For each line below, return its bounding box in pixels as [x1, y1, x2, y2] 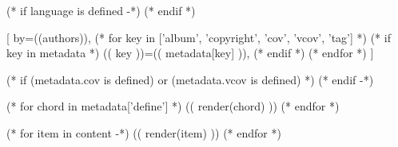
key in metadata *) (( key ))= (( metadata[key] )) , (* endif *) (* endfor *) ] [6, 44, 374, 61]
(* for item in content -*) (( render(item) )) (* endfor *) [6, 124, 281, 141]
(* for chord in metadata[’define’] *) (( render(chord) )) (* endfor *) [6, 98, 340, 114]
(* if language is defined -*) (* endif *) [6, 2, 196, 18]
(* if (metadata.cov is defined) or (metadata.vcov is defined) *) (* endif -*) [6, 71, 374, 87]
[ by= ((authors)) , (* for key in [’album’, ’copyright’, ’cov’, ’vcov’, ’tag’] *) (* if [6, 29, 391, 45]
